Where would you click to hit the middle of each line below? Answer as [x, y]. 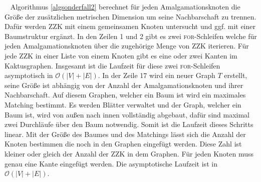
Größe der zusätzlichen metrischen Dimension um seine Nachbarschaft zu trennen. [130, 16]
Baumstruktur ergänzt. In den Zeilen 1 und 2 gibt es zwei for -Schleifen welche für [131, 36]
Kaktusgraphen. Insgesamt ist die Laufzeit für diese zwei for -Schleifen [112, 65]
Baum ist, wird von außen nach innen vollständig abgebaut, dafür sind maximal [127, 114]
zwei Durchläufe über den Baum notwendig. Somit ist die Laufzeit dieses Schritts [129, 124]
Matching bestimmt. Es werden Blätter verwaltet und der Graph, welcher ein [123, 104]
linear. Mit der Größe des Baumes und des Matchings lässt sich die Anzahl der [125, 134]
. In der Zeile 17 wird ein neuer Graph [157, 75]
